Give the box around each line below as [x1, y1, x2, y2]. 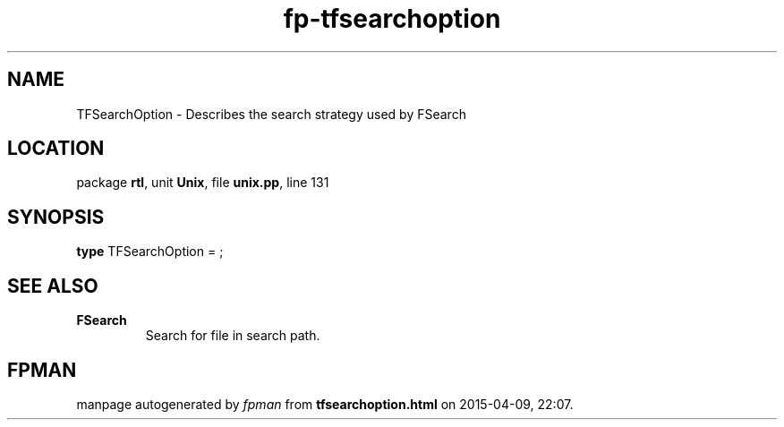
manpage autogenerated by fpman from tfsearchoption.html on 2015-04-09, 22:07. [76, 396, 574, 412]
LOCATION [7, 137, 105, 160]
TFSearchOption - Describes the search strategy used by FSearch [76, 106, 466, 122]
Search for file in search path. [145, 328, 320, 344]
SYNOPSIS [7, 205, 105, 228]
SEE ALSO [7, 274, 98, 297]
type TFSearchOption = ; [76, 243, 224, 260]
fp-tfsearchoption [283, 4, 501, 34]
